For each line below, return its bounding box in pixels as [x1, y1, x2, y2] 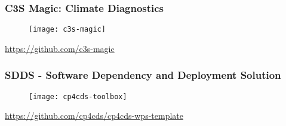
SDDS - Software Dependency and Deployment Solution [5, 67, 281, 82]
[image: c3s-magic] [29, 25, 106, 34]
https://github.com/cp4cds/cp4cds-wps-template [5, 109, 183, 122]
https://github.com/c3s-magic [5, 42, 115, 54]
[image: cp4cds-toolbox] [29, 92, 127, 101]
